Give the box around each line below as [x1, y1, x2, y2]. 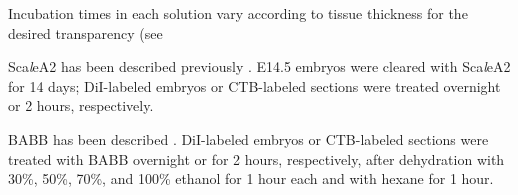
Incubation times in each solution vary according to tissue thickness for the [8, 3, 468, 23]
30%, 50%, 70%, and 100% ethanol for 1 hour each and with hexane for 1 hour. [8, 168, 494, 189]
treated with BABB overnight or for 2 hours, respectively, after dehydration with [8, 148, 505, 169]
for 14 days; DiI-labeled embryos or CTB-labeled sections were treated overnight [8, 75, 501, 96]
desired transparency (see [8, 22, 163, 43]
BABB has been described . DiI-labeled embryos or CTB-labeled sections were [8, 128, 489, 149]
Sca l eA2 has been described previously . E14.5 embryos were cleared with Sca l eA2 [8, 56, 511, 77]
